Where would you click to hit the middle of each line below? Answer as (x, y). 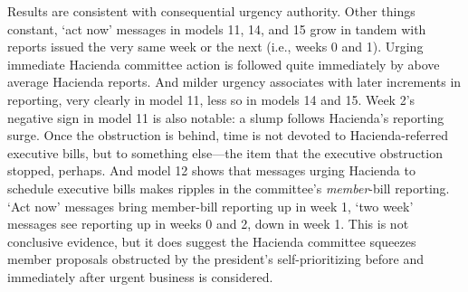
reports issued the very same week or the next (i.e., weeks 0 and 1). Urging (215, 47)
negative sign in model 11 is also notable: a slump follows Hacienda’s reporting (226, 117)
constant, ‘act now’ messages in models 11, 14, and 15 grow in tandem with (217, 28)
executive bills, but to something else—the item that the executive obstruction (225, 152)
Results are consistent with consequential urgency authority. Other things (211, 11)
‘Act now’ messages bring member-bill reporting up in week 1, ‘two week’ (210, 206)
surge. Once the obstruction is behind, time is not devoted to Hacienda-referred (228, 135)
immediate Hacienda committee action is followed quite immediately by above (224, 64)
